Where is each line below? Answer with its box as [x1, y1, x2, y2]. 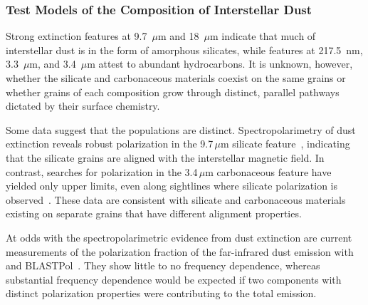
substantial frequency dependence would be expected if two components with [6, 272, 342, 286]
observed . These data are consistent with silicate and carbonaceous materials [6, 192, 346, 207]
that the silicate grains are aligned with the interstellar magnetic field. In [6, 150, 325, 165]
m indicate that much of [209, 29, 316, 43]
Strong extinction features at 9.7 [6, 29, 147, 43]
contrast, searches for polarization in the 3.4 [6, 164, 198, 179]
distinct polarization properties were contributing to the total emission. [6, 286, 317, 301]
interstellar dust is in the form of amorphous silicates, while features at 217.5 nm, [6, 42, 363, 57]
